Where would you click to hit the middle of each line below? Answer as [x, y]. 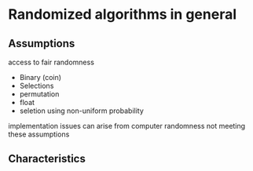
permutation [39, 94]
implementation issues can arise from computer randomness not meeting [127, 126]
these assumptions [39, 134]
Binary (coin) [40, 77]
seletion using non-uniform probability [81, 111]
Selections [37, 85]
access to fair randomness [51, 62]
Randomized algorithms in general [123, 15]
